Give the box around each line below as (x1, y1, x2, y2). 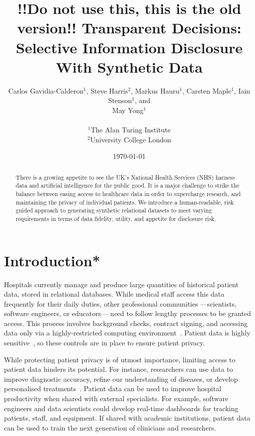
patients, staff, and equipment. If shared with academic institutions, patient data (4, 413, 251, 423)
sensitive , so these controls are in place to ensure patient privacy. (4, 337, 205, 348)
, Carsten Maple (182, 85, 232, 96)
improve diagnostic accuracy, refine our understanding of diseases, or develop (4, 373, 238, 384)
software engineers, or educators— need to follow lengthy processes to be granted (4, 308, 251, 319)
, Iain (234, 85, 251, 96)
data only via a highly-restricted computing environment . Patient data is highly (4, 327, 251, 338)
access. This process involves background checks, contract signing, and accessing (4, 318, 248, 328)
